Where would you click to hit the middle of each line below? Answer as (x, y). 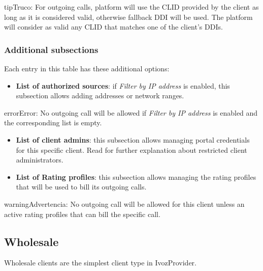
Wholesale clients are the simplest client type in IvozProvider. (100, 263)
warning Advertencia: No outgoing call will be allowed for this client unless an (124, 204)
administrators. (40, 160)
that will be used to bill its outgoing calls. (81, 187)
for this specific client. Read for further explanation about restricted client (131, 150)
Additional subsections (51, 49)
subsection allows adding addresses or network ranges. (100, 96)
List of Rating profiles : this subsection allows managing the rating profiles (136, 177)
